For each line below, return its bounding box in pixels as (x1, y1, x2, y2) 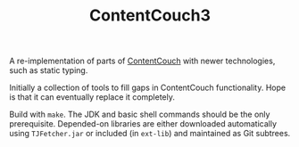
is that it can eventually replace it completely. (9, 92, 176, 102)
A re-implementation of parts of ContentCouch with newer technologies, (9, 55, 276, 67)
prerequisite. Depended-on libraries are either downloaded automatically (9, 118, 278, 129)
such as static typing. (9, 65, 88, 76)
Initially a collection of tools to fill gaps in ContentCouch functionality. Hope (9, 82, 287, 94)
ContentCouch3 (88, 5, 212, 26)
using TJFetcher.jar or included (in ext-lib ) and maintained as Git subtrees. (9, 128, 291, 139)
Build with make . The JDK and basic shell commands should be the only (9, 109, 270, 120)
